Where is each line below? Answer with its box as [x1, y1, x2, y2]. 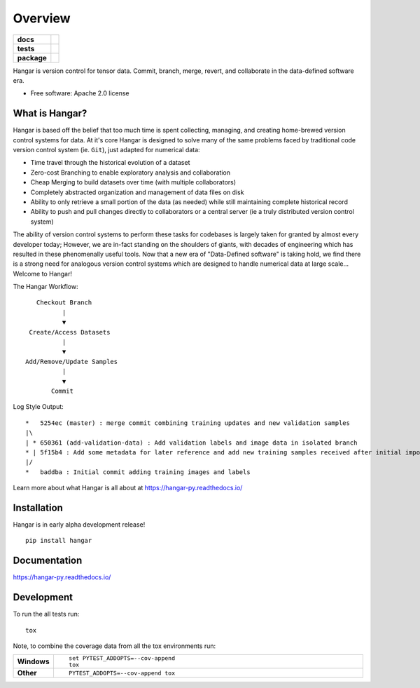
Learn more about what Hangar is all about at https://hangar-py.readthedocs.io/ [13, 484, 243, 492]
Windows [17, 656, 50, 666]
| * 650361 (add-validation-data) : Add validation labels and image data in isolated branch [25, 438, 358, 447]
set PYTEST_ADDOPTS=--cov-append [69, 654, 175, 662]
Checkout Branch [36, 299, 92, 306]
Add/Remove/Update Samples [25, 358, 118, 365]
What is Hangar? [13, 107, 87, 119]
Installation [13, 501, 63, 513]
